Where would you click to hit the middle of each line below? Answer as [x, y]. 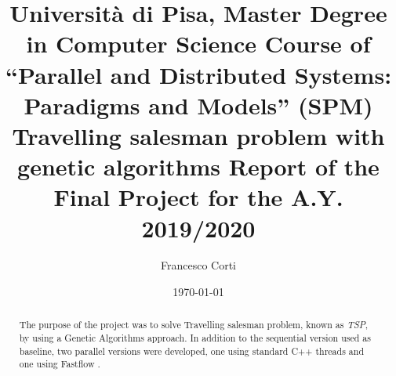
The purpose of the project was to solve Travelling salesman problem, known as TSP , [194, 325]
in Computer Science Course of [198, 43]
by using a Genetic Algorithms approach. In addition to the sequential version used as [195, 338]
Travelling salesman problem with [198, 135]
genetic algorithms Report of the [198, 166]
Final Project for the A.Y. [198, 197]
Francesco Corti [198, 265]
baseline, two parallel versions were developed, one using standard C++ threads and [191, 351]
